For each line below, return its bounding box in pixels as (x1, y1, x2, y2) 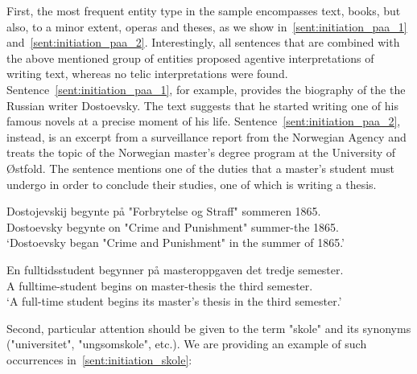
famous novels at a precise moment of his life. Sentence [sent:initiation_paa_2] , (6, 113, 401, 129)
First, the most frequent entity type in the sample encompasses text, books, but (6, 2, 401, 18)
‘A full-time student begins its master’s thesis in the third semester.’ (6, 293, 342, 310)
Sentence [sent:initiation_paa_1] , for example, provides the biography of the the (6, 80, 406, 97)
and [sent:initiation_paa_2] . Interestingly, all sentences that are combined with (6, 34, 400, 51)
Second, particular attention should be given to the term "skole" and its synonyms (6, 319, 411, 336)
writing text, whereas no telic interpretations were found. (6, 65, 288, 82)
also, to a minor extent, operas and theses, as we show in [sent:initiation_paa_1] (6, 18, 407, 35)
